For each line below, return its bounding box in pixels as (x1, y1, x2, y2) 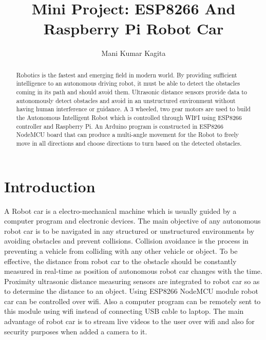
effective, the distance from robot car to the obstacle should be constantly (4, 255, 237, 266)
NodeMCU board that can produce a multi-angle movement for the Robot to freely (16, 130, 239, 139)
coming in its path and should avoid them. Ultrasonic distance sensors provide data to (16, 88, 247, 96)
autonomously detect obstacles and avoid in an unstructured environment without (16, 96, 236, 105)
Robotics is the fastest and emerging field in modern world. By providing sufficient (16, 70, 237, 79)
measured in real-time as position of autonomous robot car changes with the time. (4, 266, 262, 276)
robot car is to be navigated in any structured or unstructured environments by (4, 225, 255, 236)
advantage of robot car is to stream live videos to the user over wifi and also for (4, 316, 255, 327)
